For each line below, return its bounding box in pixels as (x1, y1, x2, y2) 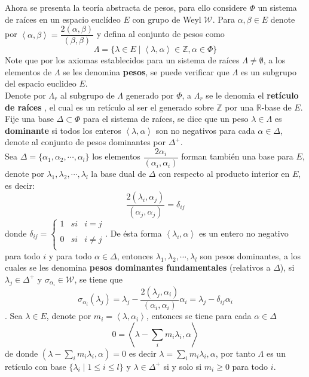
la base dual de (91, 167, 146, 180)
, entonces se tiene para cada (146, 309, 252, 322)
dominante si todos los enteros (5, 124, 121, 136)
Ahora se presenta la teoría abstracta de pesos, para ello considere (5, 1, 247, 13)
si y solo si (163, 360, 202, 372)
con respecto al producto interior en (158, 167, 290, 180)
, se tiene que (74, 272, 123, 285)
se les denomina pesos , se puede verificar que (63, 65, 230, 78)
